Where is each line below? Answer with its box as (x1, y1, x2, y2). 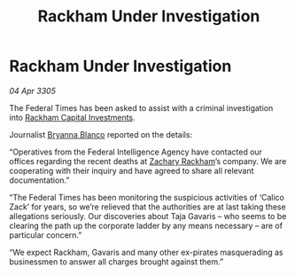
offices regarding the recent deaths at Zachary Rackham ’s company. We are (9, 155, 287, 166)
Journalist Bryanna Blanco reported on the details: (9, 129, 193, 139)
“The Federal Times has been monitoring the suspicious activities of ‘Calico (9, 192, 285, 202)
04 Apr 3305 (9, 85, 56, 96)
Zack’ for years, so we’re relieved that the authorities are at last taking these (9, 201, 286, 212)
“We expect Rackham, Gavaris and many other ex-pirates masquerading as (9, 247, 283, 257)
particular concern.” (9, 229, 82, 241)
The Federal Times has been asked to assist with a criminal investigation (9, 102, 274, 113)
